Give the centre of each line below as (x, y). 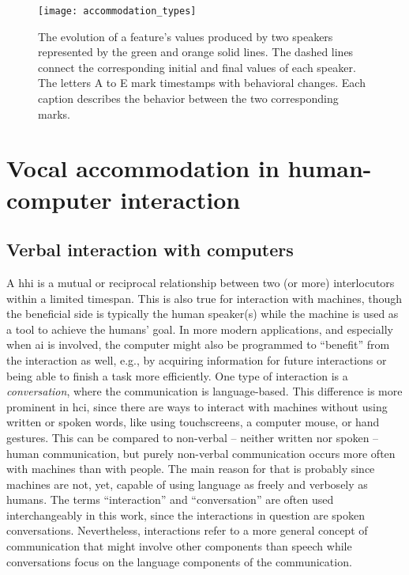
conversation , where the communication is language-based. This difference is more (204, 391)
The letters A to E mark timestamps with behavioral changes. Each (202, 83)
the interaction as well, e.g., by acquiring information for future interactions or (197, 359)
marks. (54, 113)
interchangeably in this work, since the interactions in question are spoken (186, 514)
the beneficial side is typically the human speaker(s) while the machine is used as (203, 314)
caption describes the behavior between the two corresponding (188, 98)
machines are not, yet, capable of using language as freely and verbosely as (187, 484)
